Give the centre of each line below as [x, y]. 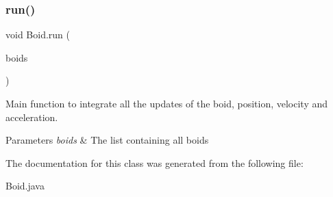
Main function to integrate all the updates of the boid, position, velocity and [167, 103]
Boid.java [25, 186]
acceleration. [32, 117]
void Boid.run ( [38, 35]
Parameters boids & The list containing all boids [107, 140]
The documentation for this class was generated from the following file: [155, 162]
